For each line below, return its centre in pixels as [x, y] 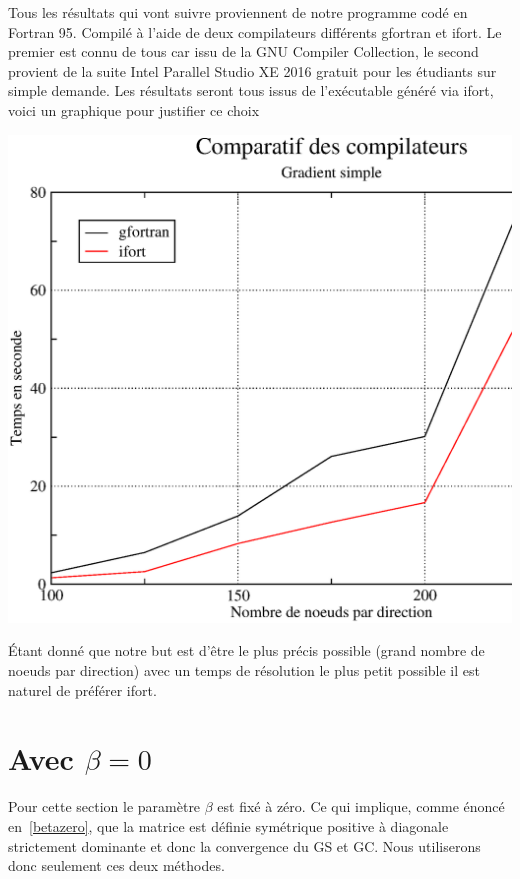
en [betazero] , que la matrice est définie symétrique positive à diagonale [228, 825]
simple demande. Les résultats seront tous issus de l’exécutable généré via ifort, [251, 90]
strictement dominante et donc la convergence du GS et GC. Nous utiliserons [244, 845]
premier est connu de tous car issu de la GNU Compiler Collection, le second [243, 51]
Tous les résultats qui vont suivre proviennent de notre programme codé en [238, 12]
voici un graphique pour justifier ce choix [134, 109]
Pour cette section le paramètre [104, 806]
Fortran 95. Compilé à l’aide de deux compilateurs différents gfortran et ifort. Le [255, 31]
